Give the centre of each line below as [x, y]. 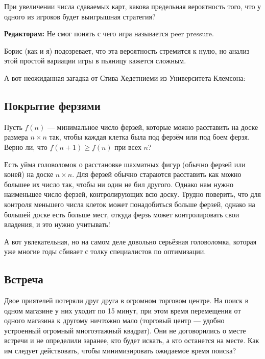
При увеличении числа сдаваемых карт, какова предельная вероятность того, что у [133, 6]
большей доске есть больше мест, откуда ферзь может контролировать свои [122, 214]
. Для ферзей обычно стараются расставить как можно [157, 174]
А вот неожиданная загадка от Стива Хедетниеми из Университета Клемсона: [125, 77]
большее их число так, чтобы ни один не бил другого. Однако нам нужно [119, 184]
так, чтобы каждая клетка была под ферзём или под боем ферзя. [149, 137]
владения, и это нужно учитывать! [57, 224]
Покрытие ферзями [52, 105]
